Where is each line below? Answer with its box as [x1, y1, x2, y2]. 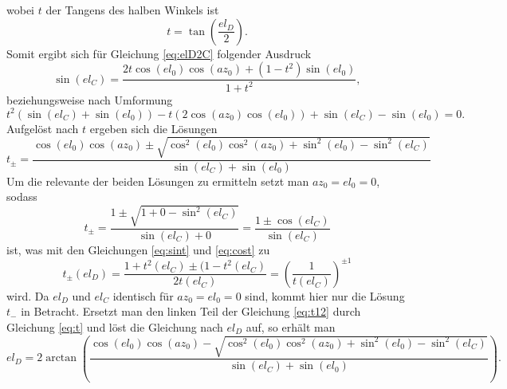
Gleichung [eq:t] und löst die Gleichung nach [6, 318, 223, 335]
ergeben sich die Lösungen [89, 120, 218, 136]
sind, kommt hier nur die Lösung [245, 287, 405, 304]
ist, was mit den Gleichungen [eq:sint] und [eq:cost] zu [6, 241, 270, 257]
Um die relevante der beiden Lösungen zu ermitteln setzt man [6, 172, 309, 189]
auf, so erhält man [246, 318, 336, 335]
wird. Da [6, 287, 49, 304]
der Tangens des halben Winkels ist [45, 2, 219, 18]
